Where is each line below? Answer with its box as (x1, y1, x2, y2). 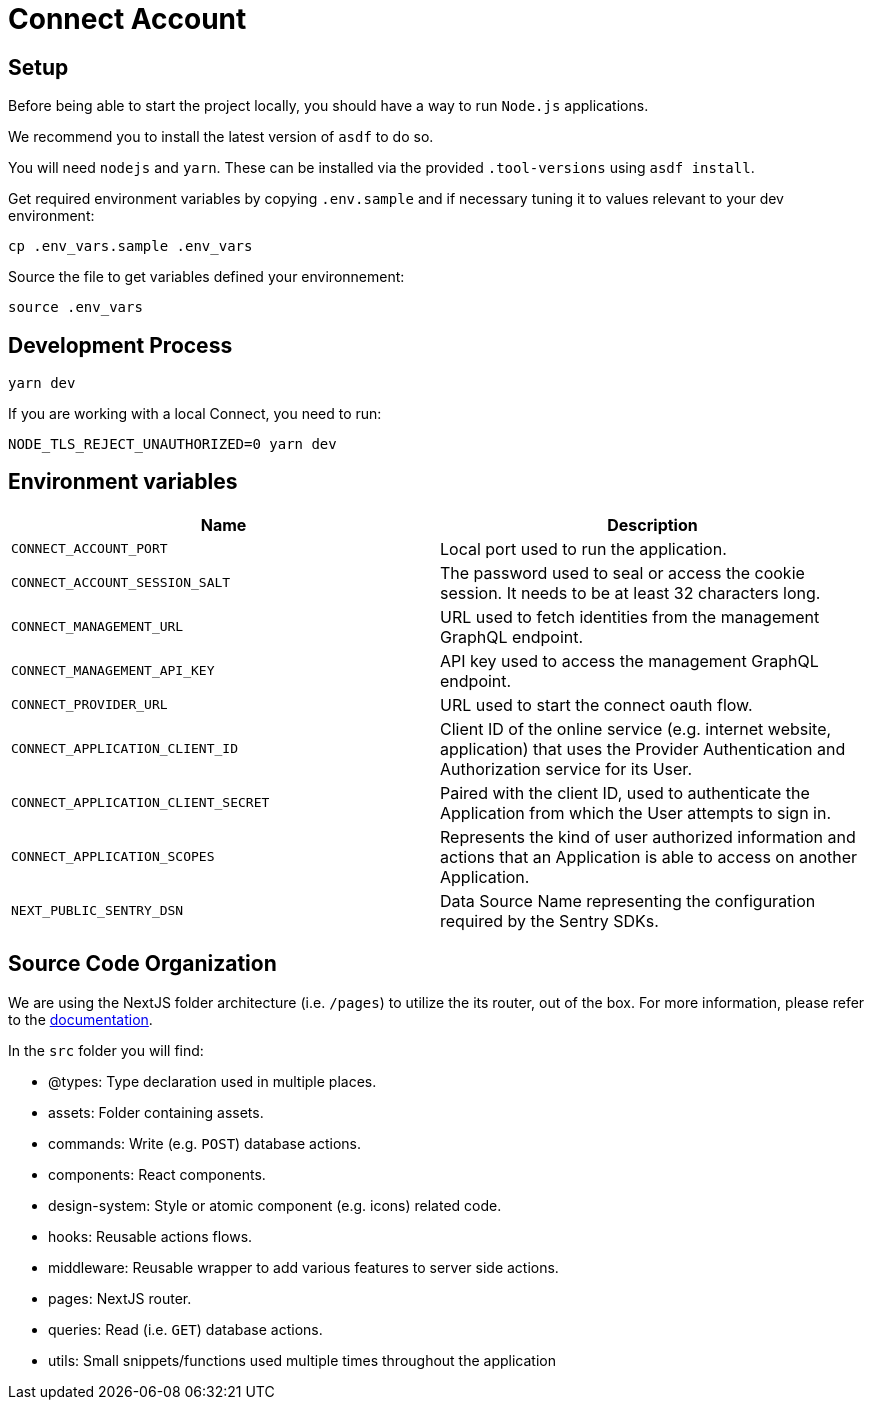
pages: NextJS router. (48, 1289, 192, 1307)
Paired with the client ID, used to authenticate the (440, 782, 810, 803)
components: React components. (48, 1165, 266, 1183)
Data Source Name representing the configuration (440, 890, 816, 911)
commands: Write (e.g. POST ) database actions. (48, 1134, 362, 1152)
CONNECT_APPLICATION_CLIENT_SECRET (11, 795, 270, 811)
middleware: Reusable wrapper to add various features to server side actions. (48, 1258, 559, 1276)
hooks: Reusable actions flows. (48, 1227, 253, 1245)
